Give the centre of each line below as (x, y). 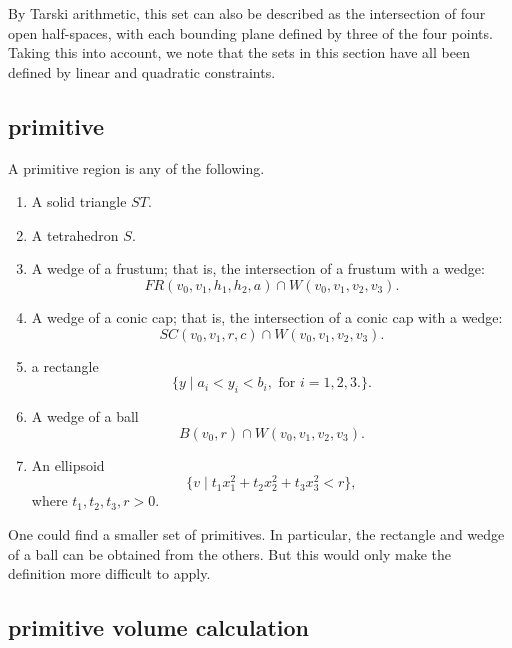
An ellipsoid (68, 464)
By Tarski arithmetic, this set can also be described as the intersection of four (247, 13)
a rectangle (65, 365)
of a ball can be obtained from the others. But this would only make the (229, 553)
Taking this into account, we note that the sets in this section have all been (239, 52)
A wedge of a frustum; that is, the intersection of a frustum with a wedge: (258, 268)
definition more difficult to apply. (109, 573)
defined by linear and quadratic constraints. (142, 71)
